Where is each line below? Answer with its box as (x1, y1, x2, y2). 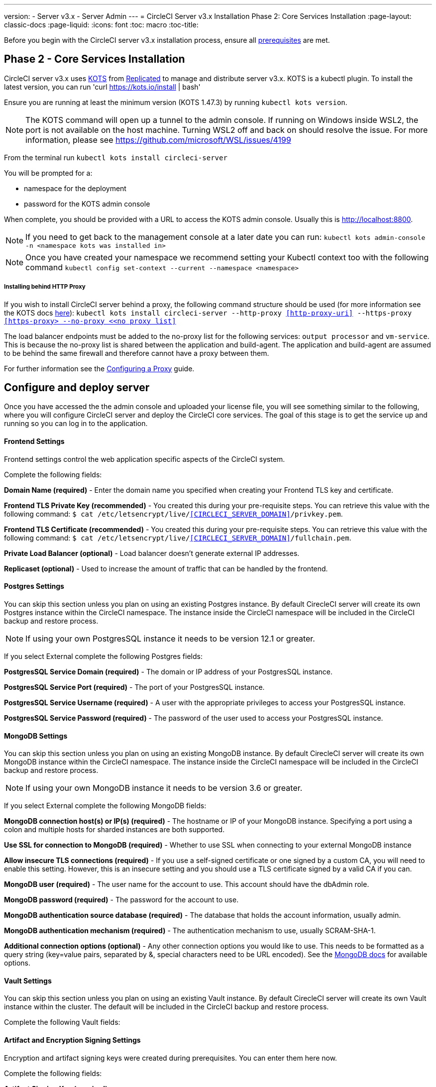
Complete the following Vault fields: (4, 1018, 120, 1027)
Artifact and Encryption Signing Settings (4, 1035, 141, 1044)
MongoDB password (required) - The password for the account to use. (4, 895, 239, 904)
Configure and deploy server (4, 381, 150, 394)
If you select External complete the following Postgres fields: (4, 652, 203, 660)
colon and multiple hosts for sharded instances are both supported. (4, 825, 225, 834)
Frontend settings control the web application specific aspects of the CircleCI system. (4, 454, 285, 463)
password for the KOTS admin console (24, 199, 150, 208)
